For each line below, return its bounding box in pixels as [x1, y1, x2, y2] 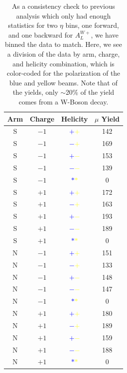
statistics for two [8, 20, 58, 30]
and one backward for [8, 29, 73, 40]
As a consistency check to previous [12, 1, 115, 11]
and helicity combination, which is [12, 58, 115, 68]
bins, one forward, [65, 20, 119, 30]
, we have [91, 29, 119, 40]
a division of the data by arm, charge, [7, 48, 120, 59]
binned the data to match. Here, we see [4, 39, 122, 49]
